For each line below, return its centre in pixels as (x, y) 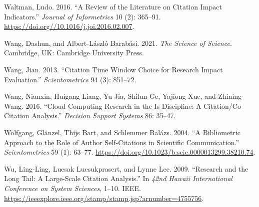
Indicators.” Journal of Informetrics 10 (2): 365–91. (82, 16)
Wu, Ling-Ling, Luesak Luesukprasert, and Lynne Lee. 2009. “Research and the (126, 168)
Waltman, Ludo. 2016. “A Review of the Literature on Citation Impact (113, 6)
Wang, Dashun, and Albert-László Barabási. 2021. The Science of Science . (118, 43)
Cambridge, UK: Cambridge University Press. (74, 53)
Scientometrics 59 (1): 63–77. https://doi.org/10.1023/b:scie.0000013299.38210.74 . (130, 152)
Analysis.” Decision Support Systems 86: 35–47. (104, 115)
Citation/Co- (223, 105)
